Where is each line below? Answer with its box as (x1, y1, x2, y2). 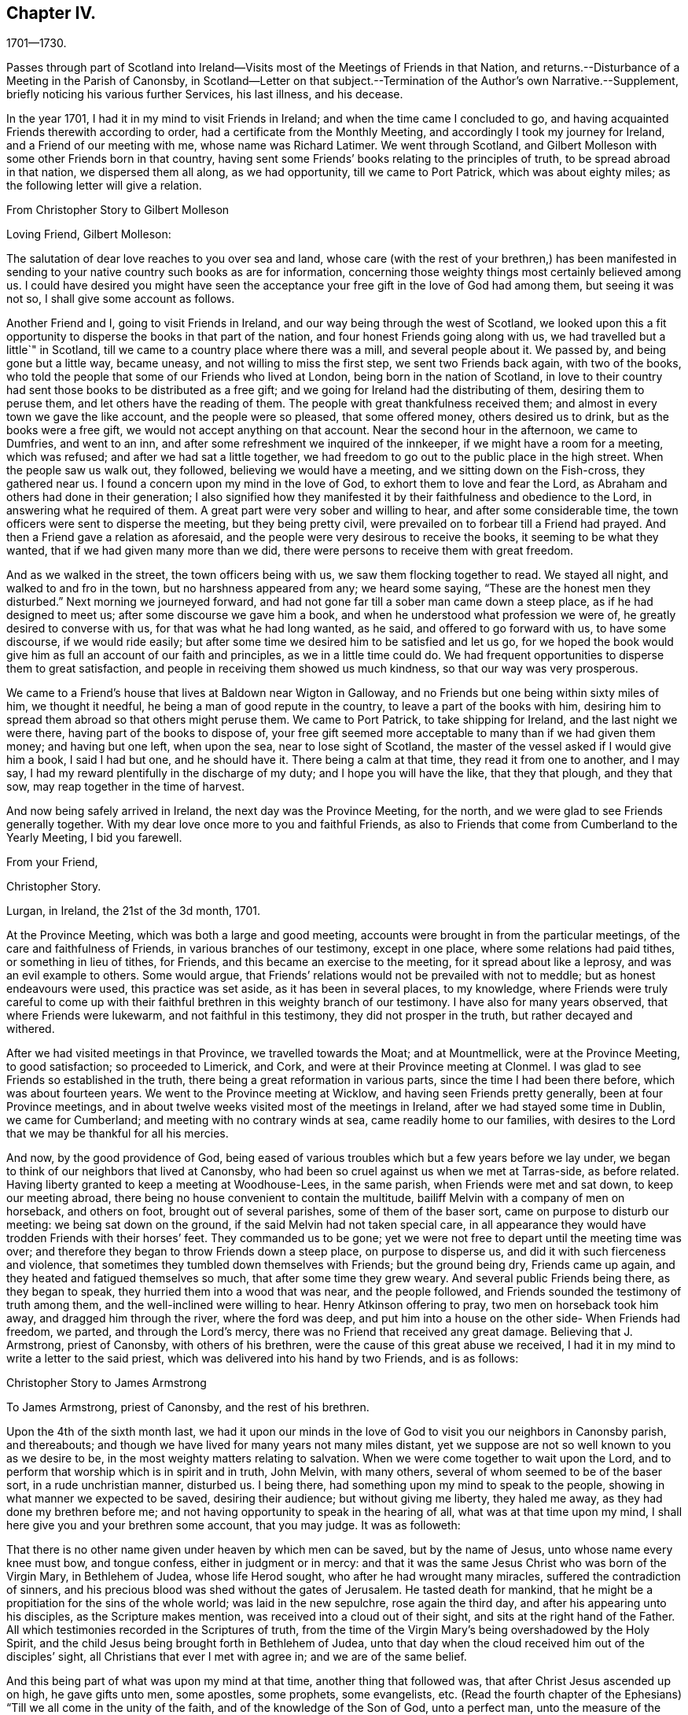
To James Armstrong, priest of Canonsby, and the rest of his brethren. (6, 1400, 370, 1414)
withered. (6, 1022, 55, 1036)
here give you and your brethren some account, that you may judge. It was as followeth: (6, 1518, 461, 1532)
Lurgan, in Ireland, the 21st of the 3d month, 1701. (6, 904, 260, 918)
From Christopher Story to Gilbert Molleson (6, 203, 230, 217)
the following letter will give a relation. (6, 179, 202, 193)
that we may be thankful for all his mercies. (6, 1127, 229, 1141)
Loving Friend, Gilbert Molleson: (6, 227, 171, 242)
